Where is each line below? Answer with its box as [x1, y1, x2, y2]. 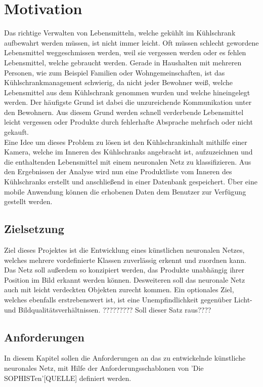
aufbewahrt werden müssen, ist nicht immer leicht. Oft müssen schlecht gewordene [4, 37, 259, 48]
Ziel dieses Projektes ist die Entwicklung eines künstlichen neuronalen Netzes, [4, 245, 245, 255]
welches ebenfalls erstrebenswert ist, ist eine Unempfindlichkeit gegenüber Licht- [4, 294, 252, 304]
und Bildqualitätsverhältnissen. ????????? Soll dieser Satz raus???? [4, 304, 211, 315]
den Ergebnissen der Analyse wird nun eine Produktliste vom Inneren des [4, 166, 232, 177]
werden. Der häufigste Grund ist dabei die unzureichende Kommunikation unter [4, 97, 252, 107]
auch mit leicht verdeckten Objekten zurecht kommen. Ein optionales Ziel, [4, 284, 234, 295]
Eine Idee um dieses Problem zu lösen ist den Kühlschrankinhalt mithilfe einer [4, 136, 247, 147]
